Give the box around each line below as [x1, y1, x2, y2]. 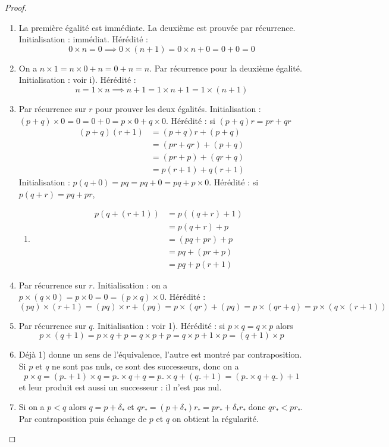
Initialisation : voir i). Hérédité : [18, 73, 136, 86]
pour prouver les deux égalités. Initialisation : [95, 102, 261, 114]
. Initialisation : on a [92, 278, 168, 291]
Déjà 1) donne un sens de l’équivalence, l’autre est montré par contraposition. [18, 348, 302, 361]
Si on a [18, 401, 45, 413]
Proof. [5, 1, 27, 13]
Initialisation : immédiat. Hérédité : [18, 33, 148, 45]
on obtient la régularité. [172, 412, 259, 424]
